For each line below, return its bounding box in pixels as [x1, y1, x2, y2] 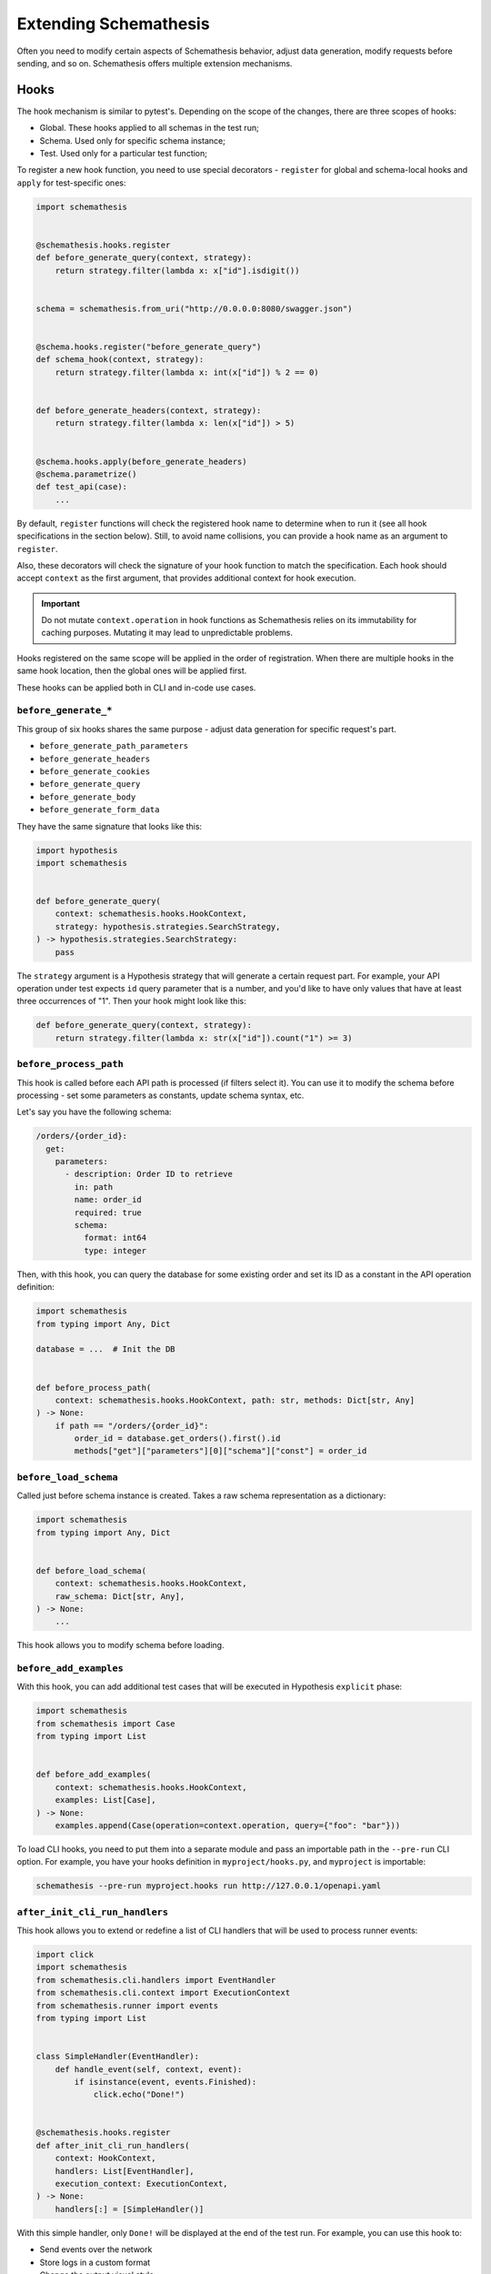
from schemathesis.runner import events [35, 2000, 218, 2010]
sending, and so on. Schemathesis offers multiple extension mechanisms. [16, 57, 293, 68]
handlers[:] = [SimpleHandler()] [55, 2204, 205, 2214]
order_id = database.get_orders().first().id [74, 1434, 281, 1444]
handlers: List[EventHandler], [55, 2166, 195, 2176]
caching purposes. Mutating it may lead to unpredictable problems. [41, 628, 294, 639]
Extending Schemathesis [16, 14, 210, 34]
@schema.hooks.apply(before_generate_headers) [35, 456, 247, 467]
